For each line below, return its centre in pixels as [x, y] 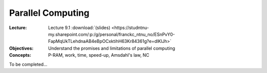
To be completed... [28, 64]
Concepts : [20, 55]
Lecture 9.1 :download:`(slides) [79, 28]
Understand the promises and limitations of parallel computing [112, 48]
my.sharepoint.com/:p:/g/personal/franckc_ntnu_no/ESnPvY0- [111, 34]
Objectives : [21, 48]
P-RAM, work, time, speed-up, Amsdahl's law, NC [99, 55]
